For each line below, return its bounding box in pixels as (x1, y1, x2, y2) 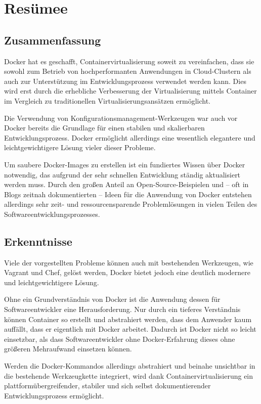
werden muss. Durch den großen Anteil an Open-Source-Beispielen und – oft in (4, 179, 249, 190)
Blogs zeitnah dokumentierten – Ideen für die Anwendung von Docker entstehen (4, 189, 252, 199)
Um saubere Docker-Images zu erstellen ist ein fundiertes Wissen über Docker (4, 159, 245, 169)
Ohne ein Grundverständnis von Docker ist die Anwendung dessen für (4, 294, 221, 304)
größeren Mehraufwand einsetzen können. (4, 343, 132, 354)
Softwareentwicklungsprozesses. (4, 208, 100, 219)
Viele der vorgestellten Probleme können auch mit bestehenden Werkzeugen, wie (4, 257, 253, 267)
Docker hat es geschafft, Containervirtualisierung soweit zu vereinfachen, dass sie (4, 56, 254, 66)
